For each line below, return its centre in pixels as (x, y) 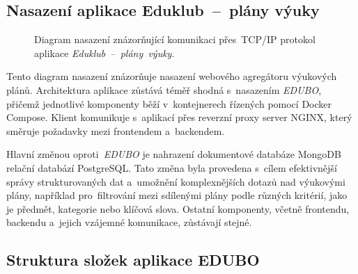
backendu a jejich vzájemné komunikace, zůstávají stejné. (129, 222)
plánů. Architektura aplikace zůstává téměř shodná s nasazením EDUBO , (164, 89)
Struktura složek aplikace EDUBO (133, 260)
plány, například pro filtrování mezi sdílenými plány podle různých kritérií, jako (177, 195)
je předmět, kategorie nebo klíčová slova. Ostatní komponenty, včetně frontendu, (178, 208)
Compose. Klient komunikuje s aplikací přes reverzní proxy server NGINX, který (179, 117)
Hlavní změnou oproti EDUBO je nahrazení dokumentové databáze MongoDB (174, 154)
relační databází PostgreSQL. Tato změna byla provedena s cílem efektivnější (172, 167)
